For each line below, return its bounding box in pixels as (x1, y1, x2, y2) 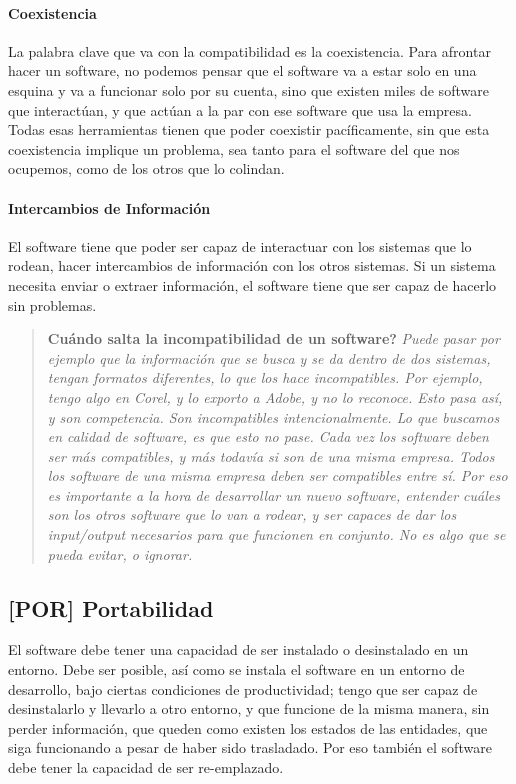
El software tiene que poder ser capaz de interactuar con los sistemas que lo (8, 235, 472, 256)
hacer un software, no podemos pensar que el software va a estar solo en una (8, 60, 477, 81)
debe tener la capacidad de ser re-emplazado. (8, 757, 284, 778)
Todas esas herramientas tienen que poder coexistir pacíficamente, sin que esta (8, 119, 490, 140)
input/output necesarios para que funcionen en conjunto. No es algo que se (47, 524, 506, 545)
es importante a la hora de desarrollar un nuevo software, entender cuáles (47, 484, 500, 505)
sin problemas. (8, 294, 97, 315)
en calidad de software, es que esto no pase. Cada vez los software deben (47, 426, 489, 447)
